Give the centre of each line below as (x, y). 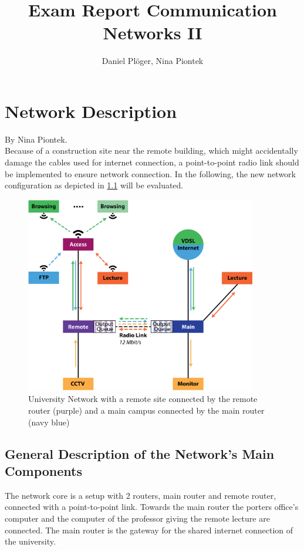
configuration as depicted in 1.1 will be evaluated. (94, 185)
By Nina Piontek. (36, 139)
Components (43, 471)
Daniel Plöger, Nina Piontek (153, 61)
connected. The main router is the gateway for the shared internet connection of (149, 530)
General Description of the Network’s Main (140, 453)
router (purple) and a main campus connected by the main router (146, 410)
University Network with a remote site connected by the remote (143, 399)
